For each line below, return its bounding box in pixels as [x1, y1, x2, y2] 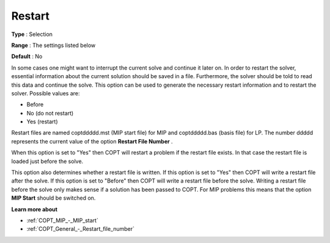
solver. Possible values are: [11, 89, 80, 97]
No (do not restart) [26, 109, 74, 117]
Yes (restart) [26, 118, 58, 125]
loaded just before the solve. [11, 158, 84, 165]
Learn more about [11, 205, 58, 213]
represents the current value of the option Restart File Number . [11, 137, 174, 145]
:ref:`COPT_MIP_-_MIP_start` [26, 217, 99, 224]
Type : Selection [11, 31, 53, 38]
